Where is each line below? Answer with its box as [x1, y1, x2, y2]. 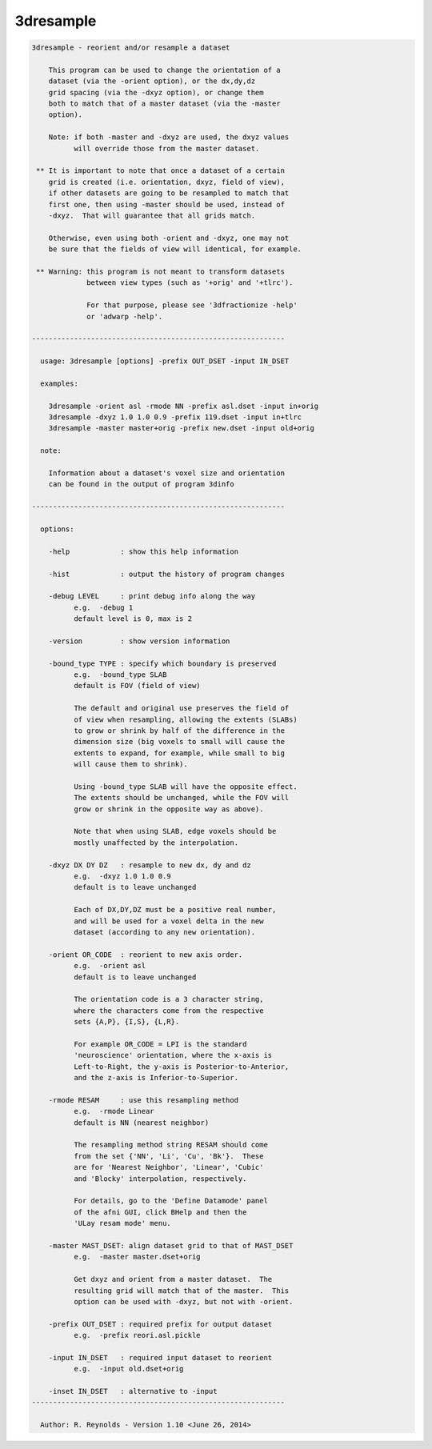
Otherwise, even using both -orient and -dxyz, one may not [48, 233, 290, 242]
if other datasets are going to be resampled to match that [48, 189, 290, 198]
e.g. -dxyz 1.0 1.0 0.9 [73, 872, 171, 881]
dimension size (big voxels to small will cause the [73, 737, 286, 747]
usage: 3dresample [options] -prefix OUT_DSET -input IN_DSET [40, 357, 290, 366]
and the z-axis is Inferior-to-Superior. [73, 1073, 239, 1083]
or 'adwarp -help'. [86, 312, 163, 321]
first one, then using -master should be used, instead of [48, 200, 286, 209]
